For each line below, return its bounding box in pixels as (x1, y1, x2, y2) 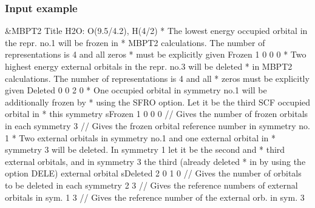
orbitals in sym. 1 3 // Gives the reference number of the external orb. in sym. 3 (5, 190, 305, 203)
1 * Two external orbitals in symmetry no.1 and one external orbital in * (5, 131, 276, 144)
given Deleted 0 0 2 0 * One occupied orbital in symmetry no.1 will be (5, 84, 267, 96)
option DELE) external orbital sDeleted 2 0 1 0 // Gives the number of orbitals (5, 167, 302, 179)
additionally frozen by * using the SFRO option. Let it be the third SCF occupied (5, 95, 311, 108)
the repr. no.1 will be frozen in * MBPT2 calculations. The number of (5, 36, 265, 49)
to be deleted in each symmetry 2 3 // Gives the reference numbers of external (5, 178, 298, 191)
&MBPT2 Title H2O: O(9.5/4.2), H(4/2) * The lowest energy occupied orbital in (5, 24, 308, 37)
